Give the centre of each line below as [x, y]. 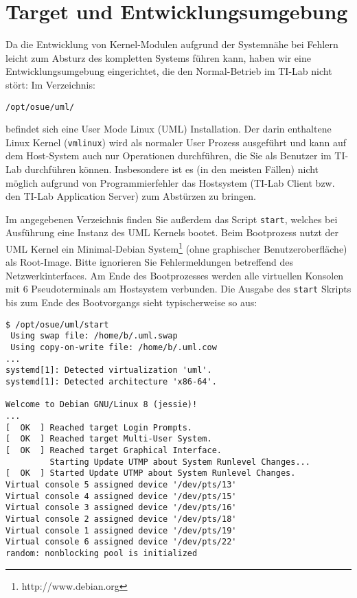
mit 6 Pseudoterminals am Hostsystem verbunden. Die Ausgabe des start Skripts [178, 289]
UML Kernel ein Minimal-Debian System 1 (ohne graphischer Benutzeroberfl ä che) [176, 248]
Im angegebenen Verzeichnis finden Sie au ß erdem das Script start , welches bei [172, 219]
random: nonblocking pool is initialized [102, 553]
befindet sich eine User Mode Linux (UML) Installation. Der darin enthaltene [169, 129]
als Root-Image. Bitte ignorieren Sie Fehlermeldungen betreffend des [149, 262]
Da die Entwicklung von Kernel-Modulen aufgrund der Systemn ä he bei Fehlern [172, 44]
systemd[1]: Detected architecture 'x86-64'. [111, 382]
